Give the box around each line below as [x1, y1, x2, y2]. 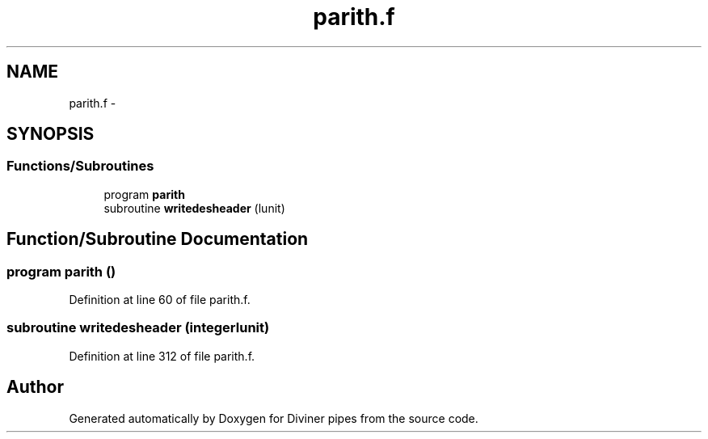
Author [6, 377, 64, 398]
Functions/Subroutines [6, 158, 154, 175]
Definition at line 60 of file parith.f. [69, 293, 251, 307]
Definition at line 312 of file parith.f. [69, 348, 255, 363]
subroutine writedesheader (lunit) [103, 201, 285, 215]
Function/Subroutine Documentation [6, 229, 309, 250]
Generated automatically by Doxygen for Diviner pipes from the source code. [69, 411, 478, 425]
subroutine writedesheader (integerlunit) [6, 319, 270, 336]
